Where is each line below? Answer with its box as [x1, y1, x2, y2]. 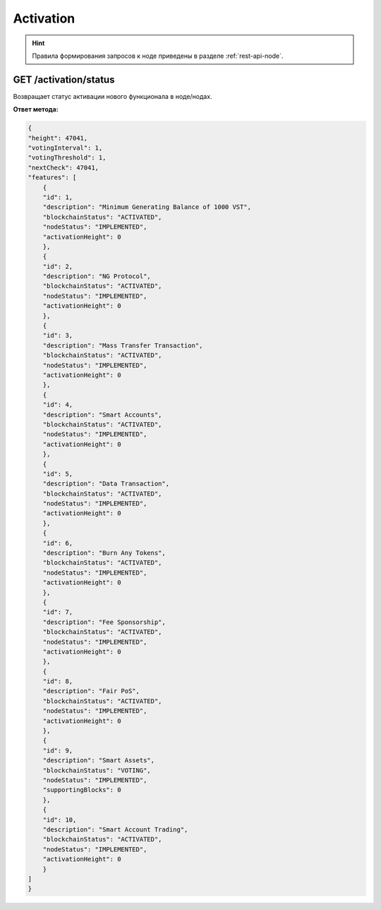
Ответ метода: [13, 105, 59, 114]
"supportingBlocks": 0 [42, 786, 121, 794]
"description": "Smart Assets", [42, 756, 155, 765]
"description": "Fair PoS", [42, 687, 140, 695]
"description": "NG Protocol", [42, 273, 151, 280]
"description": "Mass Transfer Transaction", [42, 341, 203, 349]
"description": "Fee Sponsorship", [42, 618, 166, 626]
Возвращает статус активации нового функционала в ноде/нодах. [13, 92, 212, 100]
